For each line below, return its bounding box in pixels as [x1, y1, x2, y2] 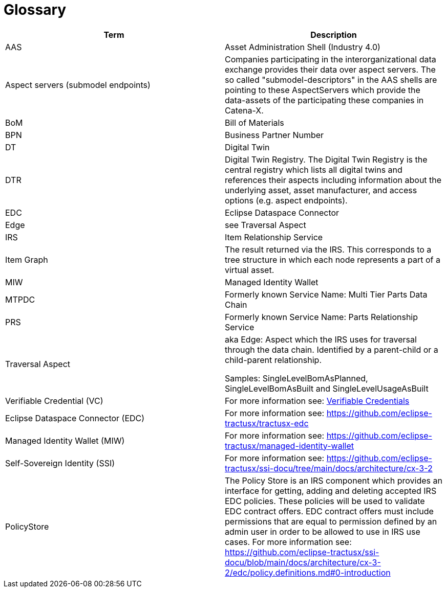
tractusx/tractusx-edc [225, 418, 309, 428]
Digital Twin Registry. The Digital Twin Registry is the [225, 154, 428, 165]
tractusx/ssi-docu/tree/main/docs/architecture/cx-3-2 [225, 463, 433, 473]
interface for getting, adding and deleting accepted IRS [225, 485, 437, 496]
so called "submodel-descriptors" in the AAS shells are [225, 74, 437, 85]
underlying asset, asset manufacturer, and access [225, 185, 417, 195]
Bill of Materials [225, 117, 284, 128]
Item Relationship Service [225, 232, 323, 242]
